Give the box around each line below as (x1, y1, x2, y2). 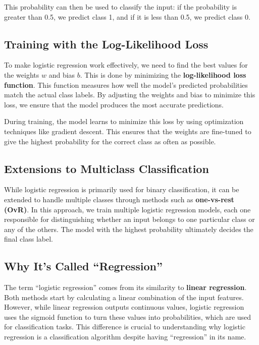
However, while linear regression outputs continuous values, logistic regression (4, 302, 244, 312)
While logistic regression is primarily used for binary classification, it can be (4, 184, 239, 195)
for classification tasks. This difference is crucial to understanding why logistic (4, 321, 245, 332)
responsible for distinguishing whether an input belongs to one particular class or (4, 214, 255, 224)
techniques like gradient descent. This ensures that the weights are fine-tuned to (4, 126, 251, 136)
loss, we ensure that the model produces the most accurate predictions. (4, 99, 224, 109)
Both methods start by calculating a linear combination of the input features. (4, 292, 244, 302)
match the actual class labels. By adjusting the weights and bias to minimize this (4, 89, 255, 100)
